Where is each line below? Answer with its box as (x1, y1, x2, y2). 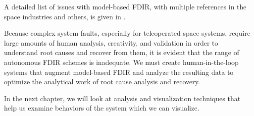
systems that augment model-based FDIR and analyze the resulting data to (4, 66, 234, 77)
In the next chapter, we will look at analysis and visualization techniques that (4, 93, 241, 103)
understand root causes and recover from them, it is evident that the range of (4, 47, 239, 58)
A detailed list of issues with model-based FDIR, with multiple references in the (4, 1, 247, 11)
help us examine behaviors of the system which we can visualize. (4, 103, 200, 113)
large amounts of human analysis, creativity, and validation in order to (4, 37, 218, 48)
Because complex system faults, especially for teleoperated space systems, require (4, 28, 251, 38)
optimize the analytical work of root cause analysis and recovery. (4, 76, 200, 87)
